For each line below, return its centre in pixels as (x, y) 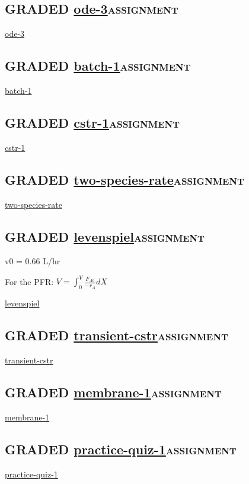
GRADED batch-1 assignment (98, 66)
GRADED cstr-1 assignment (92, 122)
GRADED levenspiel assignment (105, 236)
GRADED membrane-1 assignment (113, 392)
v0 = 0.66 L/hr (33, 261)
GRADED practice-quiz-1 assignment (121, 449)
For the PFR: (29, 281)
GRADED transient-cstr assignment (116, 335)
